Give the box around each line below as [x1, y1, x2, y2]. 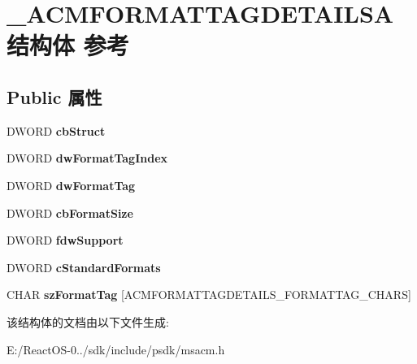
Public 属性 [7, 84, 102, 109]
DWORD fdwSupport [7, 232, 124, 249]
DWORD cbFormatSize [7, 204, 133, 221]
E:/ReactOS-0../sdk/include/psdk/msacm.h [7, 340, 225, 357]
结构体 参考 [7, 28, 129, 62]
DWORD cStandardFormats [7, 258, 161, 275]
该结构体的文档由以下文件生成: [7, 313, 169, 330]
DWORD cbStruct [7, 122, 106, 139]
